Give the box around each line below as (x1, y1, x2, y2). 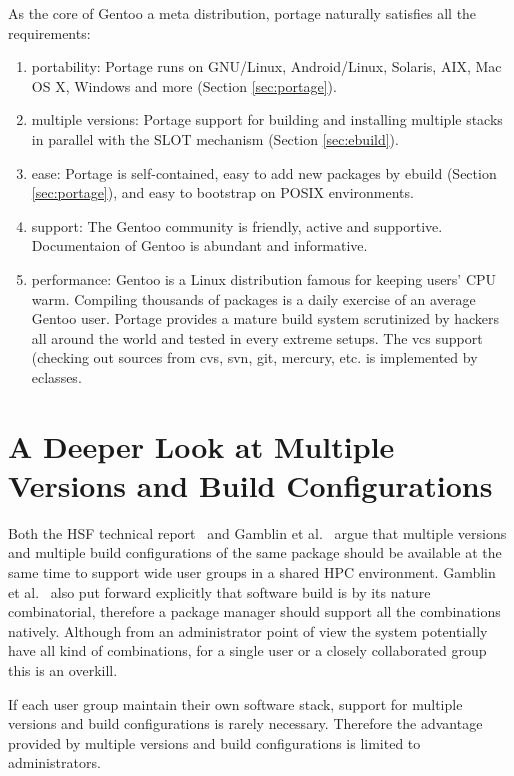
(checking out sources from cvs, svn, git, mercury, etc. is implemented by (31, 347, 478, 368)
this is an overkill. (8, 659, 118, 680)
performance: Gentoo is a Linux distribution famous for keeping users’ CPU (31, 268, 497, 289)
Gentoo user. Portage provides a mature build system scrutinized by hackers (31, 308, 500, 329)
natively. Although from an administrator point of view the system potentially (8, 620, 488, 641)
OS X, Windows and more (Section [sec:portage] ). (31, 75, 337, 96)
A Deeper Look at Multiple (8, 425, 395, 466)
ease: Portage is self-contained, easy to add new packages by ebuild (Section (31, 162, 497, 183)
